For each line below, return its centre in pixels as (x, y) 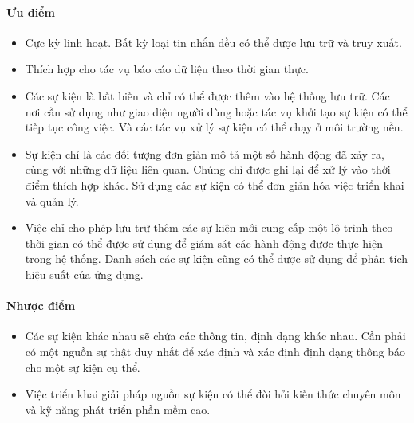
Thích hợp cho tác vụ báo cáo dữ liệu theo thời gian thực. (167, 69)
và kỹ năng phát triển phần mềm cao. (118, 409)
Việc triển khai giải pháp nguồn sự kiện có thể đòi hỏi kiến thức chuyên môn (213, 394)
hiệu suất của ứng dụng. (84, 274)
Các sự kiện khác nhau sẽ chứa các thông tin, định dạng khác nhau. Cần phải (215, 336)
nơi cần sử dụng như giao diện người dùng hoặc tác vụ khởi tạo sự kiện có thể (216, 111)
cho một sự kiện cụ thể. (83, 367)
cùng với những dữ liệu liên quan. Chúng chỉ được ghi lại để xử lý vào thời (208, 169)
